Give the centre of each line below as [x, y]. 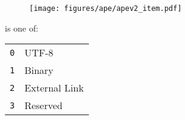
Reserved [44, 105]
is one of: [22, 28]
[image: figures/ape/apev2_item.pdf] [106, 8]
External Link [54, 88]
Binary [39, 70]
